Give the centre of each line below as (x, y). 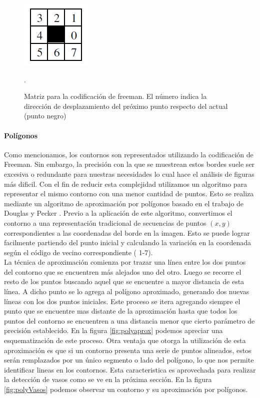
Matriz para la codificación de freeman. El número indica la (115, 96)
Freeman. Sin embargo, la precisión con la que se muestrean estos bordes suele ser (129, 164)
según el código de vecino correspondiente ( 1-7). (78, 252)
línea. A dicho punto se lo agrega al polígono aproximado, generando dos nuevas (127, 291)
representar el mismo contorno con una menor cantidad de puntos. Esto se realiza (129, 194)
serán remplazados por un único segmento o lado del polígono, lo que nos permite (129, 360)
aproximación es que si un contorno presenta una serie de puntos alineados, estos (128, 350)
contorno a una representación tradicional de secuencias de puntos (105, 222)
